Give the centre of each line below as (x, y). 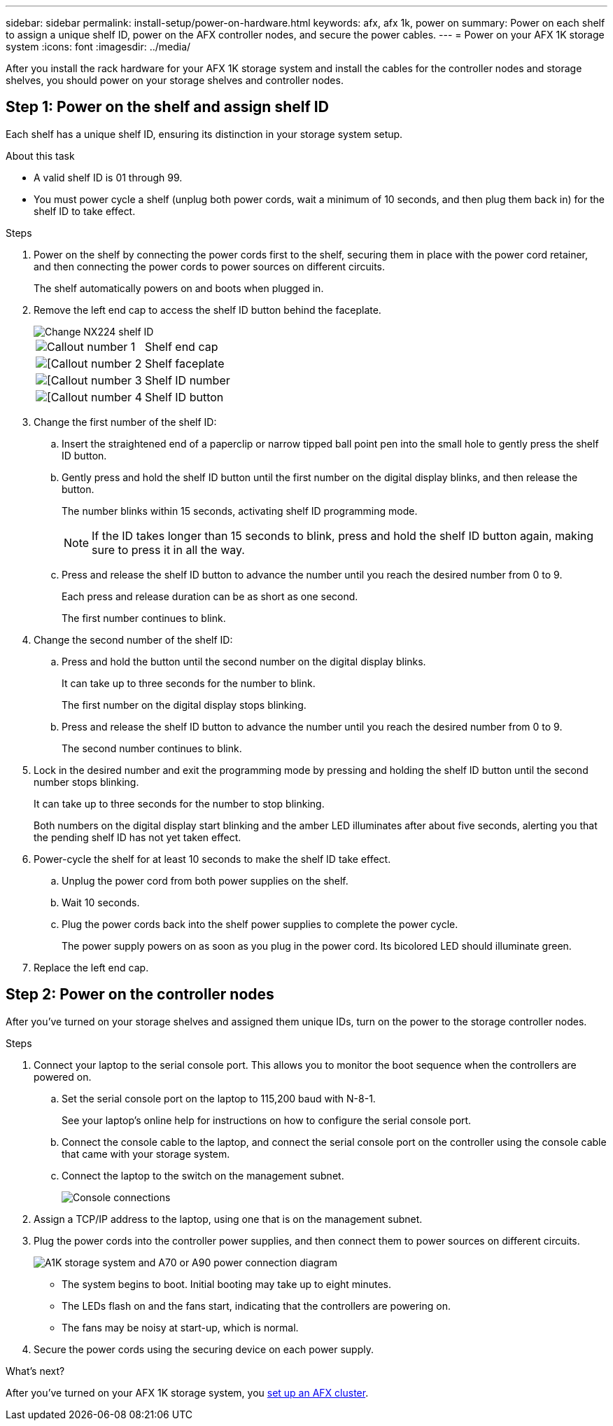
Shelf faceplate (184, 363)
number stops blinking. (86, 782)
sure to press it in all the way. (168, 549)
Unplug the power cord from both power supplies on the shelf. (205, 880)
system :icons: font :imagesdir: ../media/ (98, 47)
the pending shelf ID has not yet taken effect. (138, 837)
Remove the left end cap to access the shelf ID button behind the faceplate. (207, 310)
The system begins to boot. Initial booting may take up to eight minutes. (227, 1284)
